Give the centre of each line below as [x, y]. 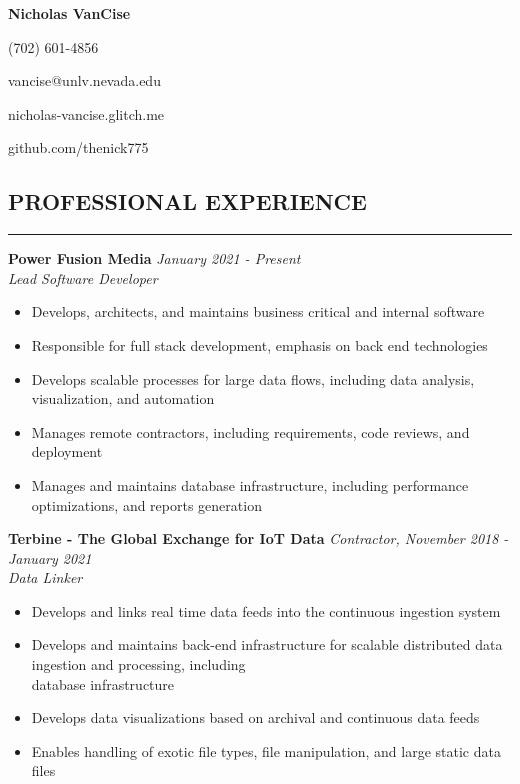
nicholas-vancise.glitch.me [86, 113]
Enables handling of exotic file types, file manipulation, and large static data [266, 750]
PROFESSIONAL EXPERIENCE [187, 201]
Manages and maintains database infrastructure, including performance [250, 484]
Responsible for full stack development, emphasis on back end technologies [259, 344]
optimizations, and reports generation [146, 504]
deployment [67, 451]
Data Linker [45, 577]
